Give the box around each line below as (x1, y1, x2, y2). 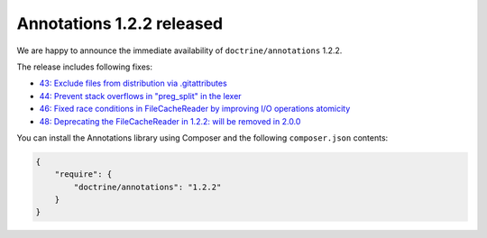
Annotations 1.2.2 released (16, 14, 224, 33)
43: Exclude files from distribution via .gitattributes (39, 78, 227, 89)
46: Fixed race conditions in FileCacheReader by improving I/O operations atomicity (39, 104, 351, 114)
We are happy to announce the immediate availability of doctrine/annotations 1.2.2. (16, 45, 343, 56)
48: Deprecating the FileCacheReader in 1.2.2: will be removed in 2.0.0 (39, 115, 301, 126)
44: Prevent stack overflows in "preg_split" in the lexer (39, 90, 243, 101)
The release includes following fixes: (16, 61, 153, 72)
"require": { (54, 169, 113, 179)
